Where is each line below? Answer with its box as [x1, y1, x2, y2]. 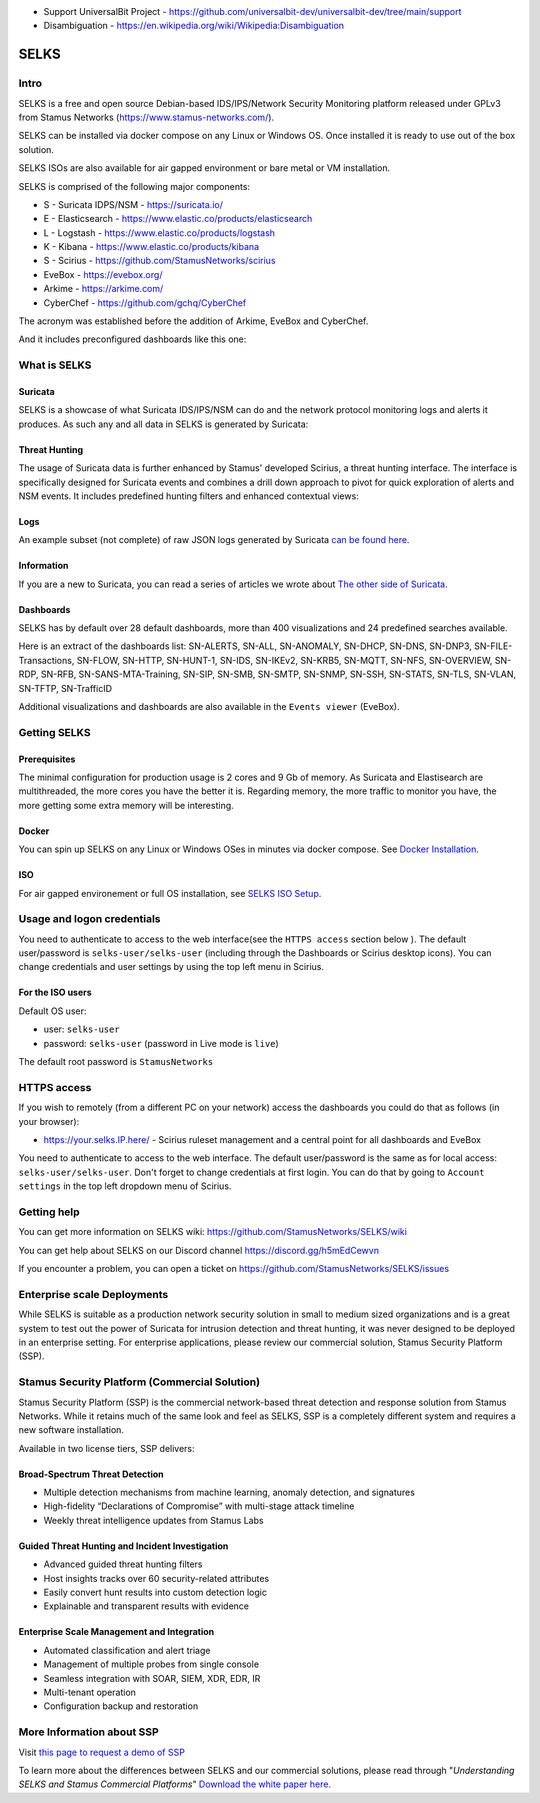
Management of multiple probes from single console [43, 1658, 260, 1670]
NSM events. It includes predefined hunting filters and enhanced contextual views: [18, 490, 359, 502]
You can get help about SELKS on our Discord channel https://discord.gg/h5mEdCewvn [18, 1244, 380, 1256]
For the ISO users [18, 986, 92, 999]
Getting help [18, 1205, 80, 1219]
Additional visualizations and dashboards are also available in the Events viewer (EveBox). [18, 701, 400, 713]
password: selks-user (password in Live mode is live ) [43, 1037, 279, 1049]
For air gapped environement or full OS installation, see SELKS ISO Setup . [18, 887, 322, 899]
